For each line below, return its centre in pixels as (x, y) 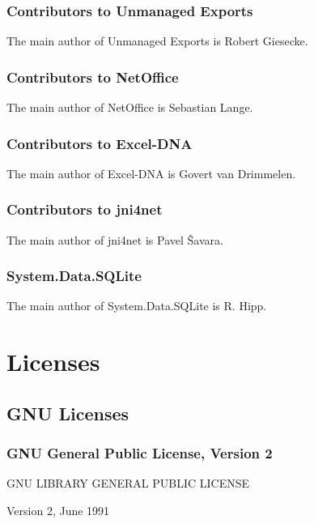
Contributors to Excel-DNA (100, 143)
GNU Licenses (68, 413)
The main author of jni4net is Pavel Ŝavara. (115, 239)
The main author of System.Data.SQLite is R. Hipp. (137, 306)
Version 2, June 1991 (58, 511)
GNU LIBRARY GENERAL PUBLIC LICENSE (128, 483)
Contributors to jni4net (85, 209)
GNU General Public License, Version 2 (140, 453)
